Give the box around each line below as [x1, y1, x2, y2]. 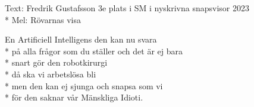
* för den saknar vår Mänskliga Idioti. [5, 91, 143, 103]
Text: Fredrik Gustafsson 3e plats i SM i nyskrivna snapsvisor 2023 [5, 2, 249, 14]
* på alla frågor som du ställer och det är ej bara [5, 44, 183, 57]
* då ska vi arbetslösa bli [5, 67, 96, 80]
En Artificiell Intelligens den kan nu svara [5, 33, 157, 46]
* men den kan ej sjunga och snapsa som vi [5, 79, 163, 92]
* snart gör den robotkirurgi [5, 56, 108, 69]
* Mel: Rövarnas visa [5, 13, 81, 25]
